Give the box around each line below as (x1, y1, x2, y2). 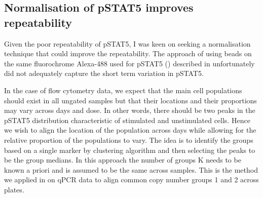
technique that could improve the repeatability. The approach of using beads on (4, 48, 252, 59)
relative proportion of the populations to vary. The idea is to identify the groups (4, 134, 253, 145)
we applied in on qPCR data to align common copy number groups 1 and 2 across (4, 174, 259, 185)
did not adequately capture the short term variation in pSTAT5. (4, 68, 204, 78)
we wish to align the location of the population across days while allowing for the (4, 125, 256, 135)
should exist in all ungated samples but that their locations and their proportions (4, 95, 257, 105)
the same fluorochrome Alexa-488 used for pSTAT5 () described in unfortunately (4, 58, 255, 68)
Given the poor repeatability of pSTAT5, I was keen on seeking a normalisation (4, 38, 251, 49)
